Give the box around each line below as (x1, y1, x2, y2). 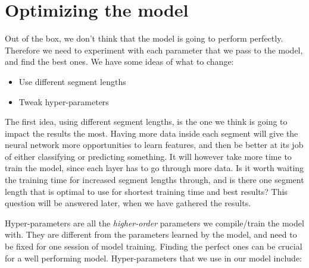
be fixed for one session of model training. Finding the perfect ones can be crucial (5, 240, 302, 253)
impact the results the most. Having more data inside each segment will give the (5, 127, 298, 139)
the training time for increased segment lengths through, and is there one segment (5, 174, 304, 186)
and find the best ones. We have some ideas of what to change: (5, 55, 234, 68)
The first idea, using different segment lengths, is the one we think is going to (5, 115, 288, 128)
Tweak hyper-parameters (18, 95, 109, 108)
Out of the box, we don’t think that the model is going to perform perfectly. (5, 32, 283, 45)
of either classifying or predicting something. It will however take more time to (5, 150, 292, 162)
